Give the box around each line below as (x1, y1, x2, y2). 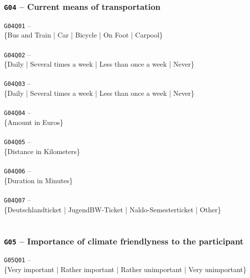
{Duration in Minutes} (4, 175, 73, 185)
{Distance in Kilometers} (4, 146, 80, 156)
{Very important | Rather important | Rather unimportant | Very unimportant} (4, 264, 247, 275)
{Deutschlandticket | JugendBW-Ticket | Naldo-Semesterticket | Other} (4, 204, 221, 214)
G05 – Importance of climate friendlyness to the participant (4, 235, 244, 247)
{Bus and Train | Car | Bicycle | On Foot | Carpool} (4, 30, 163, 40)
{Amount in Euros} (4, 117, 64, 127)
